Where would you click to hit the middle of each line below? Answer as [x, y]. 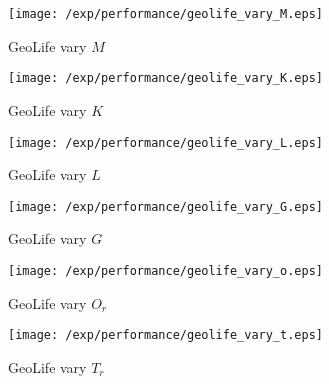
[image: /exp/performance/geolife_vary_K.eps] [165, 78]
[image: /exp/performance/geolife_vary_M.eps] [165, 14]
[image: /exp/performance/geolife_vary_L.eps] [165, 142]
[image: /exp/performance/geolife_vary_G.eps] [165, 206]
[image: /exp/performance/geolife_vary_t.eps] [165, 335]
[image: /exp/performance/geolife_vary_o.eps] [165, 271]
